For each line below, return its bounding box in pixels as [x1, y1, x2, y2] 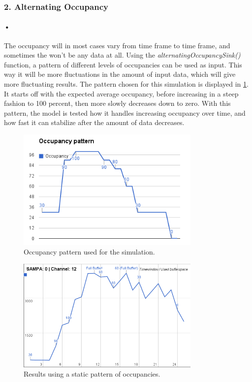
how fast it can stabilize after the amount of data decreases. [4, 117, 185, 127]
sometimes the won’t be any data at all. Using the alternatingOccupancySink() [4, 50, 241, 60]
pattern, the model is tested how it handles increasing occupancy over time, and [4, 107, 246, 118]
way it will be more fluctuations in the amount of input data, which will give [4, 69, 236, 79]
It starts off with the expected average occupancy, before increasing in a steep [4, 88, 239, 98]
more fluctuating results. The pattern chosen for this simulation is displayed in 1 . [4, 79, 249, 89]
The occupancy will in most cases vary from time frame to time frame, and [4, 40, 230, 50]
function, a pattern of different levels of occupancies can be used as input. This [4, 59, 242, 69]
